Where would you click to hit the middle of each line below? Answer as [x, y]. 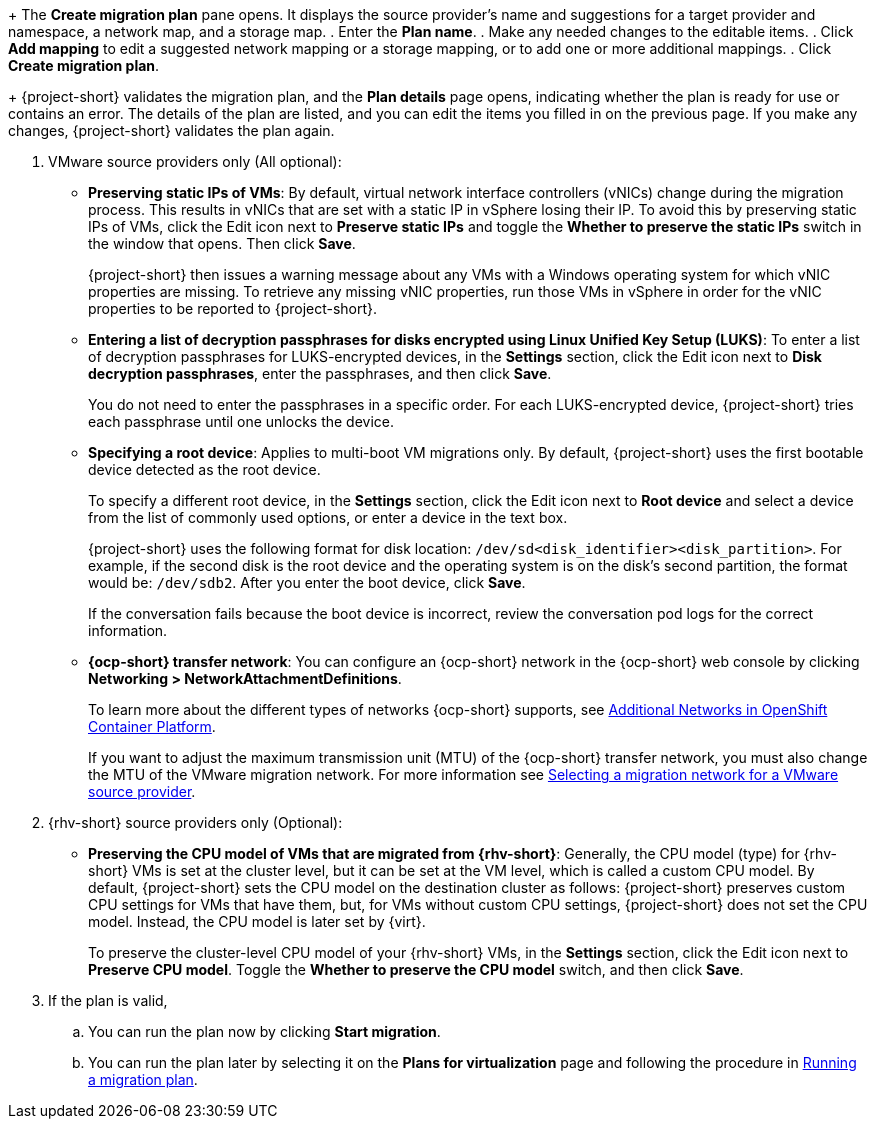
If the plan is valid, [108, 1000]
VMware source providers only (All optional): [195, 161]
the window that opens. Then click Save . [222, 243]
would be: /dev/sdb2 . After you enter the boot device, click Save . [307, 582]
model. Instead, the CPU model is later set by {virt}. [257, 921]
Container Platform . [152, 726]
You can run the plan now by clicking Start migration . [264, 1031]
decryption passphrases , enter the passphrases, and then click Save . [320, 373]
